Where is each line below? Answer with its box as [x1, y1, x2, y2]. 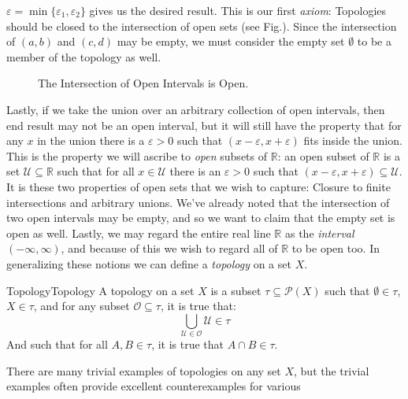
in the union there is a [37, 132, 145, 149]
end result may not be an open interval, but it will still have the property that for [6, 116, 402, 133]
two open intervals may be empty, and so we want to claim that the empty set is [6, 209, 395, 226]
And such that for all [6, 336, 108, 353]
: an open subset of [277, 147, 369, 164]
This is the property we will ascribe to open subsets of [6, 147, 268, 164]
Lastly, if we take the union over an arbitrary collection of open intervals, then [6, 101, 385, 117]
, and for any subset [33, 297, 130, 314]
